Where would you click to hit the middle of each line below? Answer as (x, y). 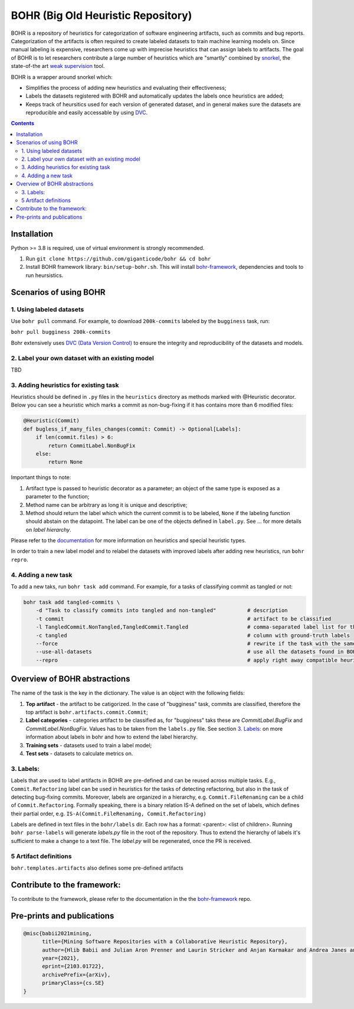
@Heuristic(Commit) (51, 421)
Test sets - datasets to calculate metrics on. (79, 753)
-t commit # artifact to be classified (183, 619)
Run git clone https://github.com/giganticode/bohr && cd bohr (118, 259)
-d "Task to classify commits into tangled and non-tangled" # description (162, 611)
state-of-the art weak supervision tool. (58, 66)
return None (65, 462)
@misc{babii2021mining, (58, 933)
